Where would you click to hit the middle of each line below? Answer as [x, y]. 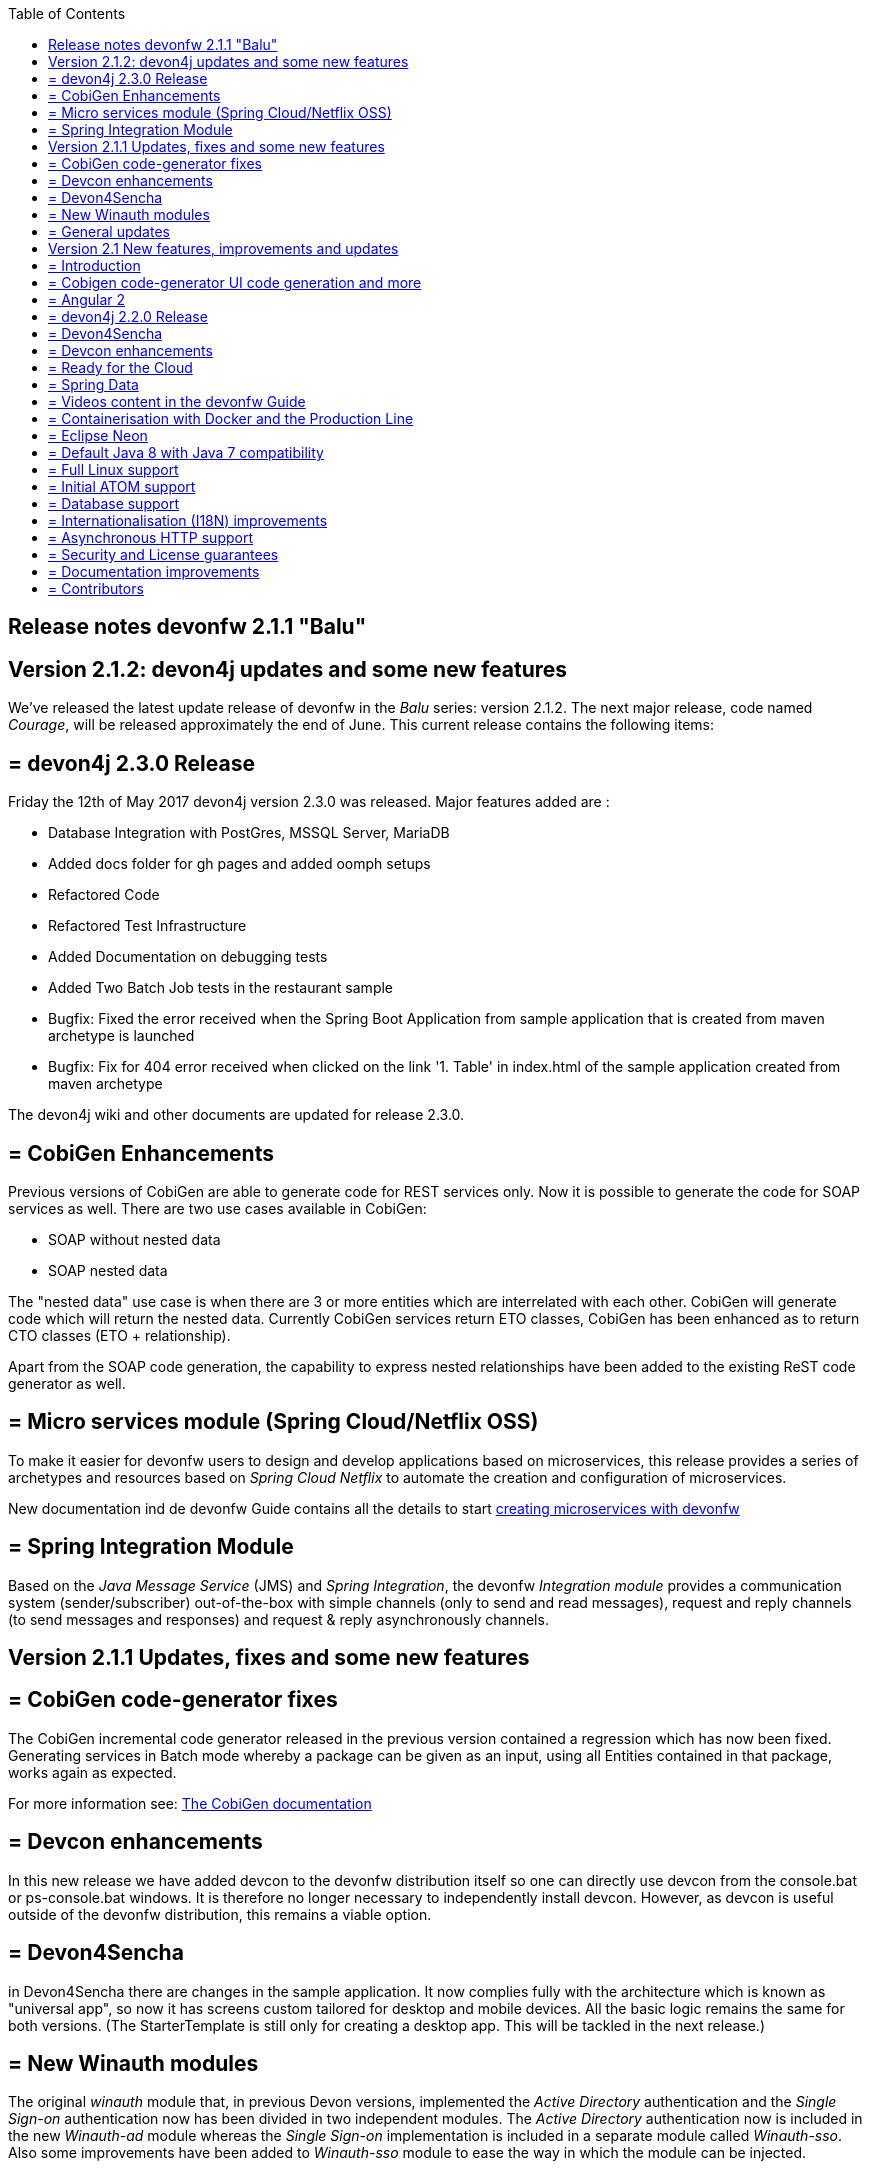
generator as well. [67, 1383]
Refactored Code [104, 895]
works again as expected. [92, 1772]
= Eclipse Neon [98, 435]
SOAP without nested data [134, 1239]
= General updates [109, 231]
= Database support [114, 503]
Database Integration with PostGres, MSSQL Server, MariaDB [249, 833]
